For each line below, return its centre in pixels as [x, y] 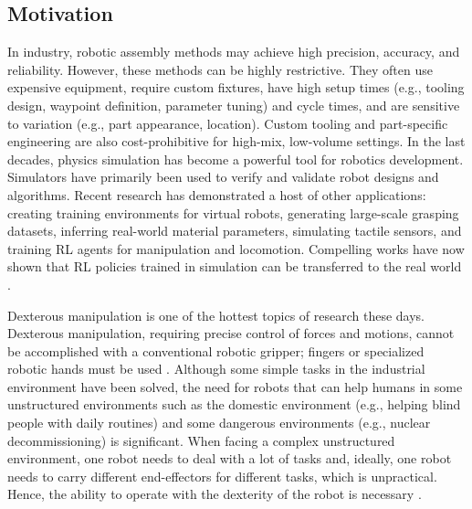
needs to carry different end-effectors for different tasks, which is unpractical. [222, 476]
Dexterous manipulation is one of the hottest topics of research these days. [216, 315]
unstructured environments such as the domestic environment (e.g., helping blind [234, 404]
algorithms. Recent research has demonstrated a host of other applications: [217, 194]
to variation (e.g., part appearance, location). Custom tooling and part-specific [228, 123]
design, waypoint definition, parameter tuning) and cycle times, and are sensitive [234, 105]
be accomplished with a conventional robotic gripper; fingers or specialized [216, 350]
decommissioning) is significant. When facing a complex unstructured [201, 440]
